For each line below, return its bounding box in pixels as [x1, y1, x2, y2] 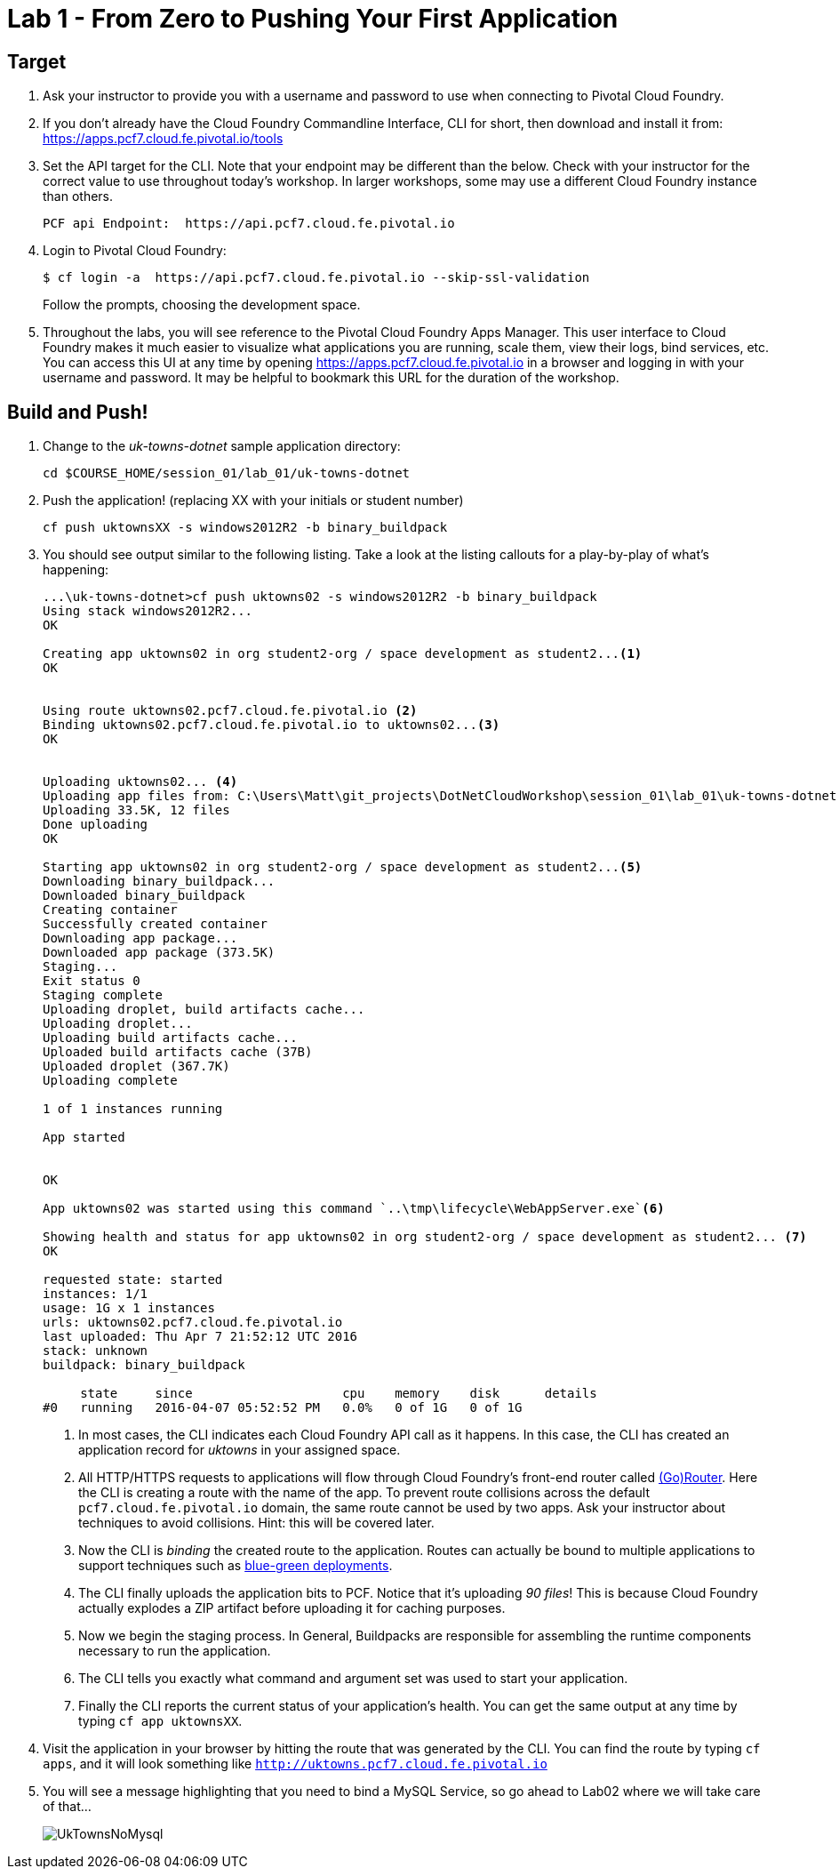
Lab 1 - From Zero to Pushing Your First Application [7, 4, 619, 34]
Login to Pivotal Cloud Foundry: [43, 243, 227, 259]
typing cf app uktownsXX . [78, 1713, 243, 1729]
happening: [43, 562, 108, 578]
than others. [43, 188, 114, 204]
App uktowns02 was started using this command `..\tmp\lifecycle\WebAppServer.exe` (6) [43, 1201, 665, 1216]
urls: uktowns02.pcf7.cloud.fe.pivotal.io [43, 1315, 343, 1330]
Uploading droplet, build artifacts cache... [43, 1002, 365, 1017]
